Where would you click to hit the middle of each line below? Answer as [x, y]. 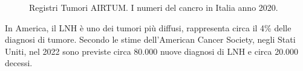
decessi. [19, 63]
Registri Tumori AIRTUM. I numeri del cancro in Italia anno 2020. [154, 7]
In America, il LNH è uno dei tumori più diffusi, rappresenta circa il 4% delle [148, 27]
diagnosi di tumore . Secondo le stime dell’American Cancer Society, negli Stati [150, 39]
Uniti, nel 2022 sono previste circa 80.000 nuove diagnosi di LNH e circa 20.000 [152, 51]
